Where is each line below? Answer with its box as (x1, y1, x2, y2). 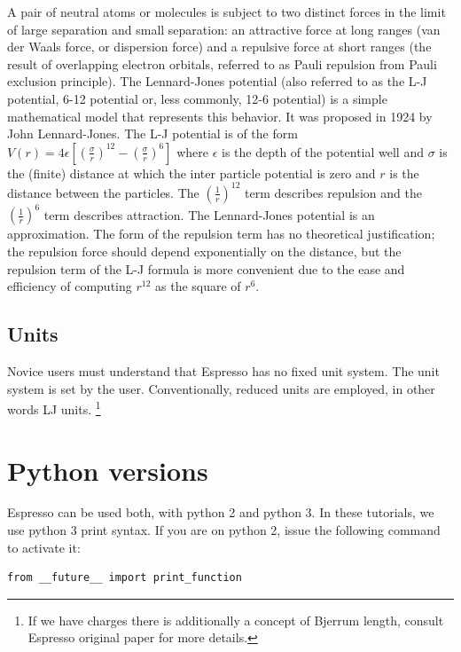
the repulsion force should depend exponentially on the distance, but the (7, 241, 402, 260)
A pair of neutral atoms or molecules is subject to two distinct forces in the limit (7, 3, 446, 20)
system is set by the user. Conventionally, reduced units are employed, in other (7, 379, 435, 397)
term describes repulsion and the (245, 183, 422, 201)
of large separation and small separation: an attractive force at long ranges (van (7, 20, 441, 38)
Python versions (7, 452, 208, 488)
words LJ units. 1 (7, 397, 101, 418)
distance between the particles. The (7, 183, 199, 201)
